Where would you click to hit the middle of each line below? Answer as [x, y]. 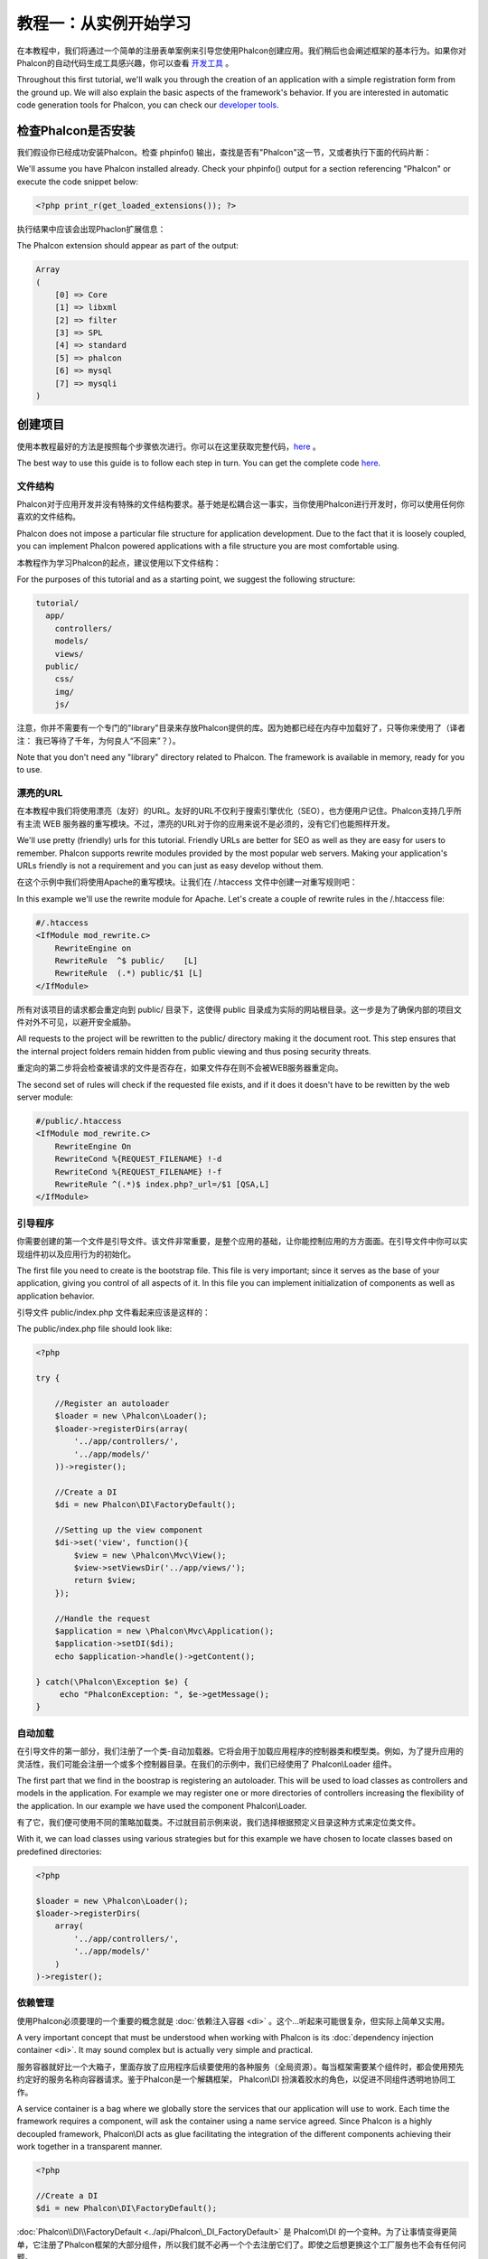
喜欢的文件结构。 [48, 517]
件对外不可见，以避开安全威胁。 [76, 1022]
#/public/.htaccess [79, 1121]
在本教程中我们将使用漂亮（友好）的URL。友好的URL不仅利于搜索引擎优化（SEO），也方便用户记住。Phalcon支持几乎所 [239, 811]
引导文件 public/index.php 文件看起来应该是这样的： [114, 1312]
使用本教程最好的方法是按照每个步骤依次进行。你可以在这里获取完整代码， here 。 [169, 446]
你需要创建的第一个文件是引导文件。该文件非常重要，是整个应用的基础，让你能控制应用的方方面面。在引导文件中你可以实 [242, 1242]
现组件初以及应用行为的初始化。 [76, 1254]
